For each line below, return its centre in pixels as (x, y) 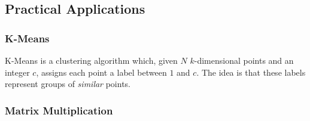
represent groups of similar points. (68, 84)
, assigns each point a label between (101, 72)
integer (17, 72)
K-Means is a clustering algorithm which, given (91, 60)
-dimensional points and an (244, 60)
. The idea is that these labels (251, 72)
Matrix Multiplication (59, 110)
